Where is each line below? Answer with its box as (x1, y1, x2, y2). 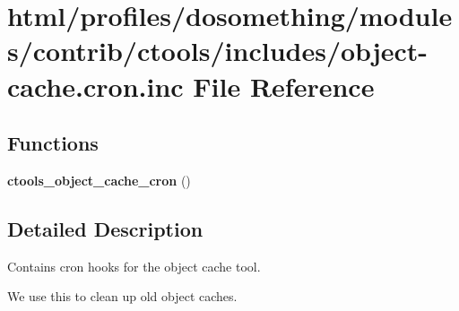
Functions (7, 129, 99, 157)
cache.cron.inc (7, 67, 184, 104)
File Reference (193, 67, 375, 104)
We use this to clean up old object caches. (7, 287, 238, 306)
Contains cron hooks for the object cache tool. (7, 256, 261, 275)
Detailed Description (7, 214, 204, 242)
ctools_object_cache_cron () (7, 170, 191, 189)
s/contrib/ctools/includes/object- (7, 32, 429, 69)
